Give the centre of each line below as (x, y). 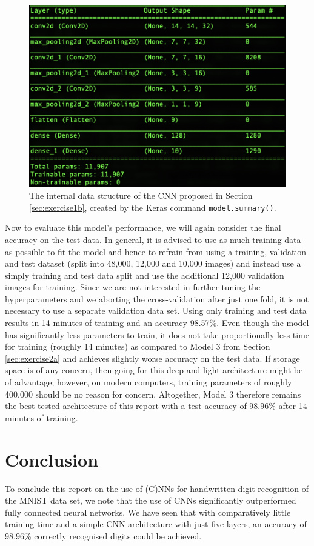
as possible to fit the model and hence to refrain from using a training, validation (156, 251)
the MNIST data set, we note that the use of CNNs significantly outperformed (151, 500)
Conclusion (52, 459)
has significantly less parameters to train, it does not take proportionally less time (157, 334)
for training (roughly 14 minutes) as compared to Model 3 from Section (138, 346)
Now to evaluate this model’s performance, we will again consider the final (143, 228)
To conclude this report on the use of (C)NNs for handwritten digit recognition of (157, 488)
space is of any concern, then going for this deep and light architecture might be (154, 370)
